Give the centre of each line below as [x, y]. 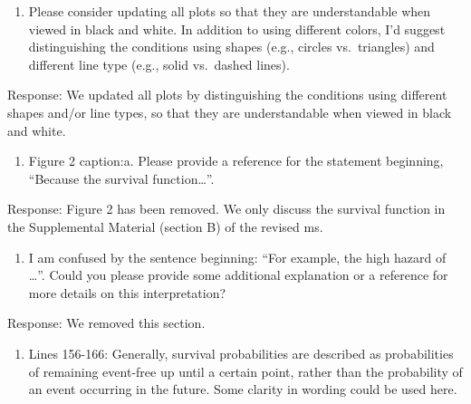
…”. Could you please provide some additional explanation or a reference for [238, 275]
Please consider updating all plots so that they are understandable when [230, 11]
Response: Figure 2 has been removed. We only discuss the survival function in [226, 209]
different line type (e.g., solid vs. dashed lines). [159, 64]
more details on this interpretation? [127, 292]
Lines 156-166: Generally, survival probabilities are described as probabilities [241, 353]
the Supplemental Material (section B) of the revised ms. [165, 226]
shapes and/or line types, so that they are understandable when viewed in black [230, 112]
